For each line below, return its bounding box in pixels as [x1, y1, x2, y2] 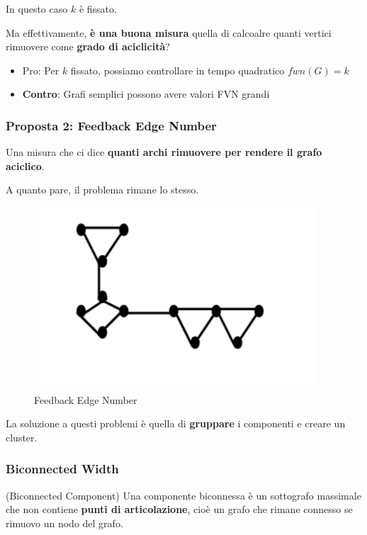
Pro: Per [22, 62, 60, 77]
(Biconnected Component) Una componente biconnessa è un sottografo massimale [6, 488, 361, 502]
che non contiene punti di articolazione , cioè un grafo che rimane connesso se [6, 502, 353, 517]
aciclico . [6, 158, 45, 173]
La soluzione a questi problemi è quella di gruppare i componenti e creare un [6, 416, 346, 431]
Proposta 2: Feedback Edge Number [6, 116, 217, 134]
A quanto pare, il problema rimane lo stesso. [6, 182, 199, 197]
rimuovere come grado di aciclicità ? [6, 39, 170, 54]
